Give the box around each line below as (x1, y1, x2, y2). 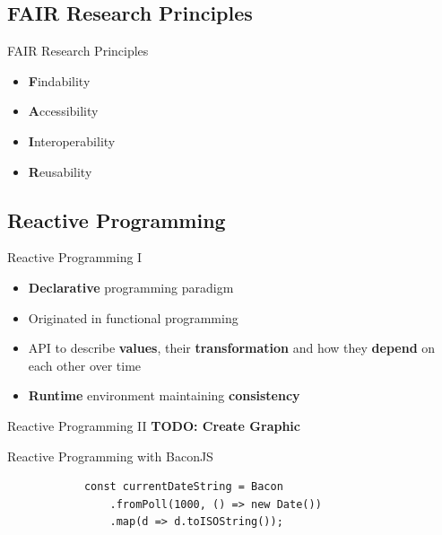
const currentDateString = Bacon (83, 480, 283, 494)
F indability (28, 71, 91, 90)
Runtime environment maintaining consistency (28, 386, 300, 405)
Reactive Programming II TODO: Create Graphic (7, 416, 300, 434)
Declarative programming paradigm (28, 277, 234, 296)
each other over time (28, 355, 142, 374)
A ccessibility (28, 101, 99, 120)
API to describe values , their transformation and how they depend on (28, 338, 436, 357)
